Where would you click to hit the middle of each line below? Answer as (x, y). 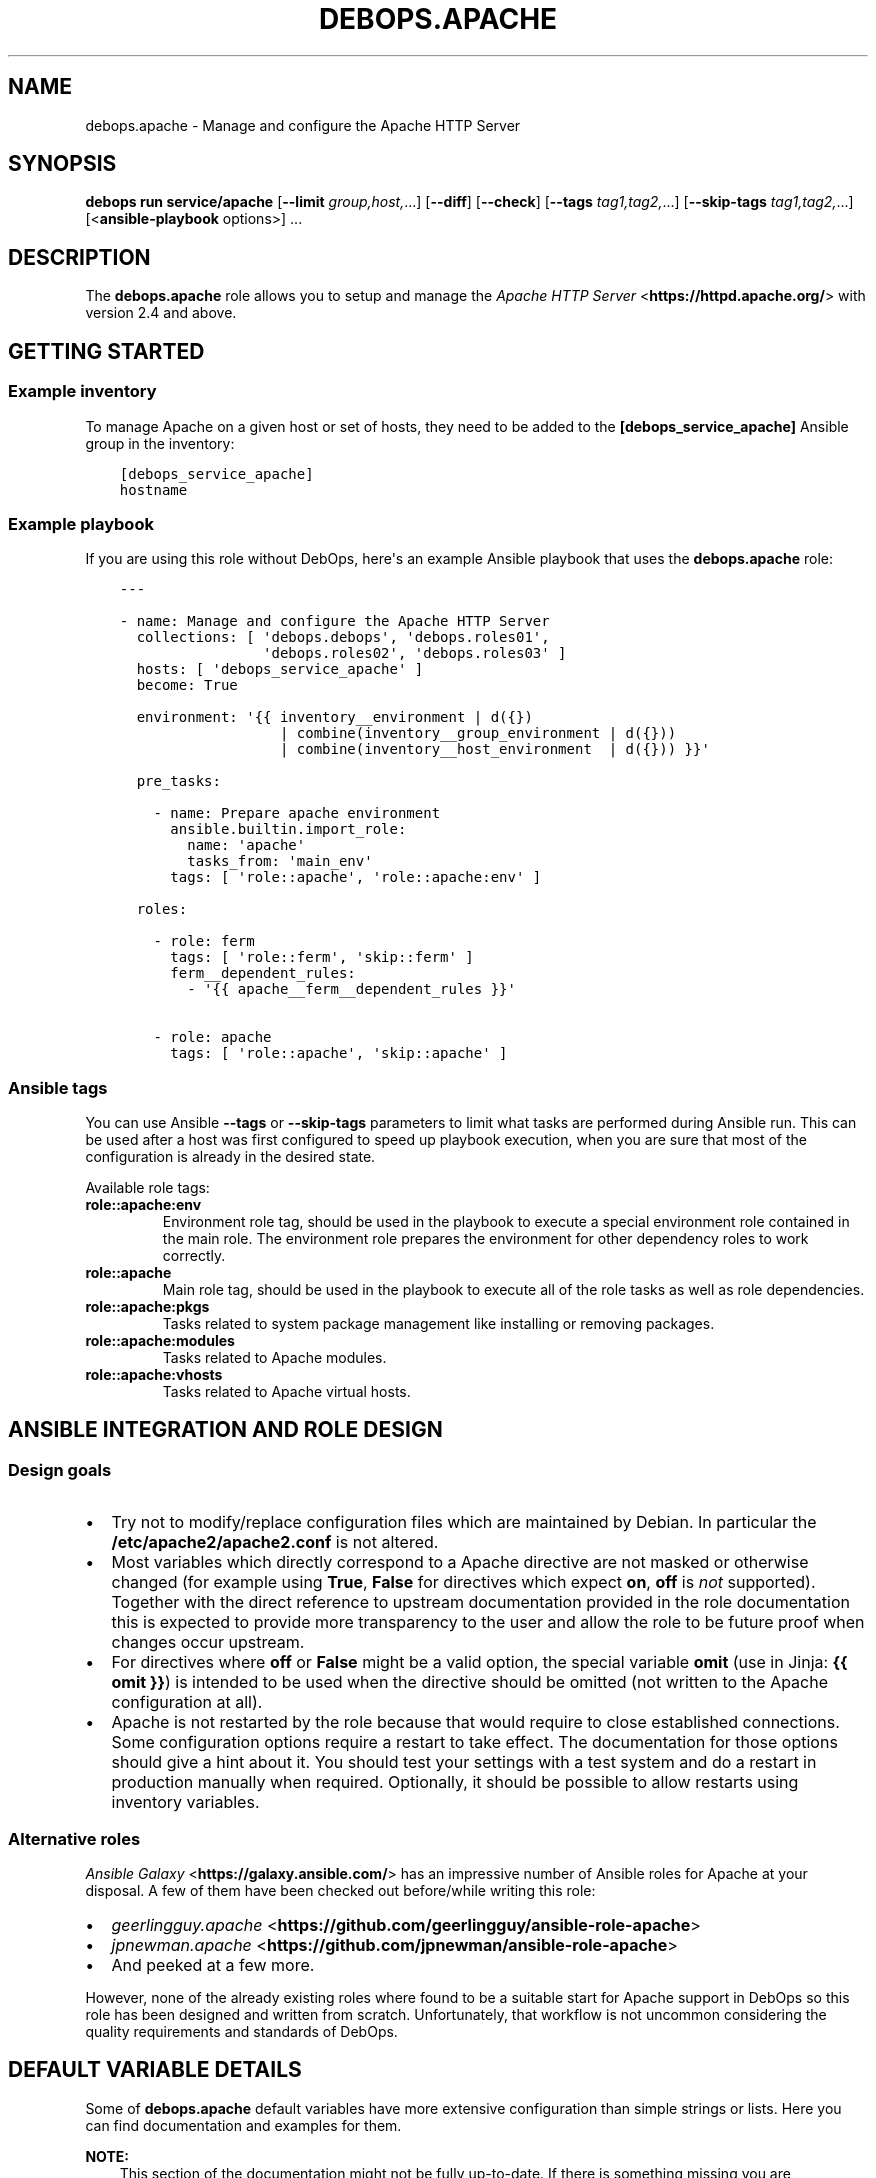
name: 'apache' (246, 845)
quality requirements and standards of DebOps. (241, 2031)
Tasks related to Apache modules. (274, 1357)
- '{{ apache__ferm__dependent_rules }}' (351, 989)
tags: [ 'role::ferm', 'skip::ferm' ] (322, 957)
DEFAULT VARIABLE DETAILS (155, 2070)
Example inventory (82, 391)
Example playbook (81, 523)
